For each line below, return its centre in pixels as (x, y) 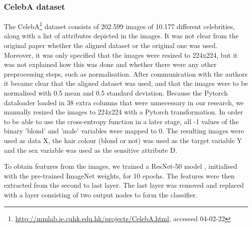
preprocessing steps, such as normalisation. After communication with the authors (126, 73)
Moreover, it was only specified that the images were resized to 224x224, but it (121, 55)
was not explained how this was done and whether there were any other (110, 64)
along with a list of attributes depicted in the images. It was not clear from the (121, 36)
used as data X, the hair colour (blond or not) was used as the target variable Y (123, 140)
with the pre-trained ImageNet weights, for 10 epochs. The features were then (119, 175)
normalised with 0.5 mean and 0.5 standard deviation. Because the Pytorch (116, 93)
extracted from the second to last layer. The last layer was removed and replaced (124, 185)
